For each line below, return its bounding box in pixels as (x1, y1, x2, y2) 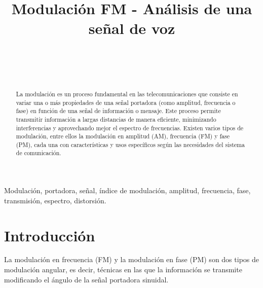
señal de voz (88, 18, 175, 39)
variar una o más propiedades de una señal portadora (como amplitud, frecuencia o (16, 98, 236, 106)
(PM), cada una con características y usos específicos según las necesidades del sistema (16, 140, 245, 149)
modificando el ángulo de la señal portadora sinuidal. (4, 274, 169, 284)
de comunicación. (16, 149, 61, 157)
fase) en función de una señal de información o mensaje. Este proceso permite (16, 106, 221, 115)
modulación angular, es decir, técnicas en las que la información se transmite (4, 264, 242, 275)
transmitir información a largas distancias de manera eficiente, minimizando (16, 115, 216, 123)
